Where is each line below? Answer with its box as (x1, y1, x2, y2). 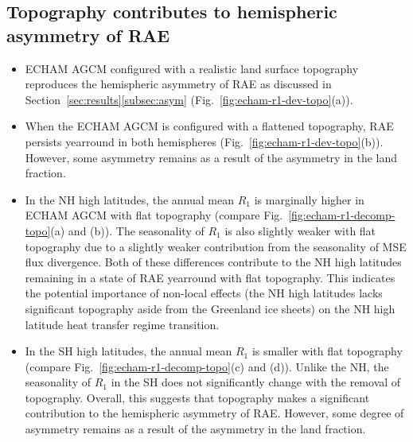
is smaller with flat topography (251, 343, 403, 359)
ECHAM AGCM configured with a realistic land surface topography (25, 60, 359, 76)
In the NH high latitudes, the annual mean (25, 191, 235, 207)
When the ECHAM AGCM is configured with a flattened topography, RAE (25, 118, 394, 134)
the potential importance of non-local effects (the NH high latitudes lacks (25, 285, 383, 301)
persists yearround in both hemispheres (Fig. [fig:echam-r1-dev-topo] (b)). (25, 133, 384, 149)
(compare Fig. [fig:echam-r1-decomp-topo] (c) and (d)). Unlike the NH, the (25, 358, 389, 374)
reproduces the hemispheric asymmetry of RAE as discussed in (25, 76, 332, 92)
